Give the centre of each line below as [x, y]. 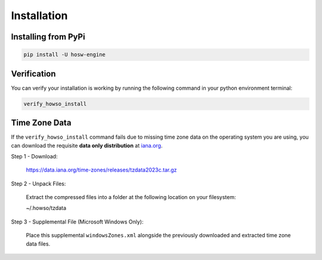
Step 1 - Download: [34, 156]
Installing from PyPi [48, 37]
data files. [38, 244]
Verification [33, 74]
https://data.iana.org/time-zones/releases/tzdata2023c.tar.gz [101, 170]
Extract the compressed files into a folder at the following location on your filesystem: [131, 197]
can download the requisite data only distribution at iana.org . [87, 145]
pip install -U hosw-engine [64, 55]
